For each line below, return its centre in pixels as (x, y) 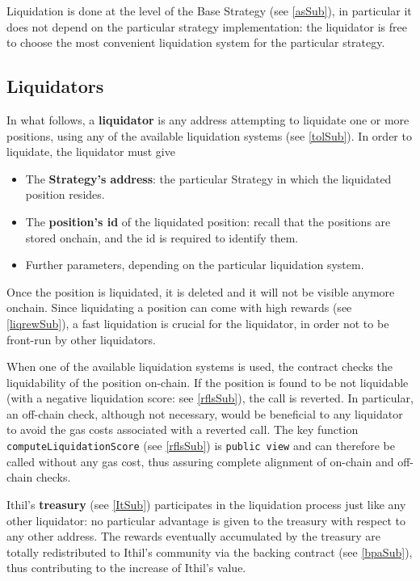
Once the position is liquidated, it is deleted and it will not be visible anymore (201, 291)
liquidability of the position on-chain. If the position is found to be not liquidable (208, 382)
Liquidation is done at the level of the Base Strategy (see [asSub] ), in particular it (209, 11)
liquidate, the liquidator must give (91, 152)
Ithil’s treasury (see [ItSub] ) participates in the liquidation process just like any (206, 504)
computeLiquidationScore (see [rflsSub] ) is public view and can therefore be (201, 446)
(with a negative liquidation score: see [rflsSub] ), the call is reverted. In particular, (210, 398)
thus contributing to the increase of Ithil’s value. (126, 568)
